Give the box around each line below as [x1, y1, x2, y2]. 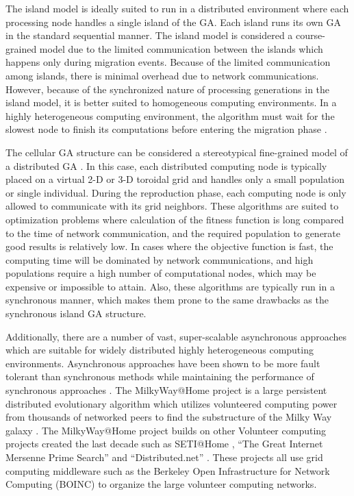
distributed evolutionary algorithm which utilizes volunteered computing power [5, 396, 338, 410]
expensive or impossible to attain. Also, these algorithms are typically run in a [5, 279, 335, 293]
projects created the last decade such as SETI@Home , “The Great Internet [5, 436, 323, 451]
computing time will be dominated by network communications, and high [5, 252, 314, 266]
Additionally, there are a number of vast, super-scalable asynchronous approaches [5, 329, 347, 343]
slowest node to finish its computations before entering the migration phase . [5, 122, 327, 136]
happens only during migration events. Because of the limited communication [5, 55, 331, 69]
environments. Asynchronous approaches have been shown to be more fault [5, 356, 320, 370]
